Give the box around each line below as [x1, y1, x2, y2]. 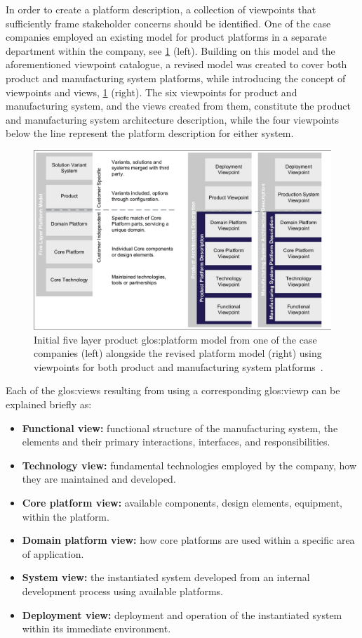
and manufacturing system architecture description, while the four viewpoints [6, 112, 339, 126]
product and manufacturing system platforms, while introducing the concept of [6, 70, 346, 85]
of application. [22, 546, 84, 561]
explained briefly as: [6, 396, 92, 411]
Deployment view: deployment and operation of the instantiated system [22, 607, 342, 622]
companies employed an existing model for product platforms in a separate [6, 30, 327, 44]
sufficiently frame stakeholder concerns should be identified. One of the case [6, 15, 331, 30]
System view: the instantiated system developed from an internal [22, 570, 310, 585]
